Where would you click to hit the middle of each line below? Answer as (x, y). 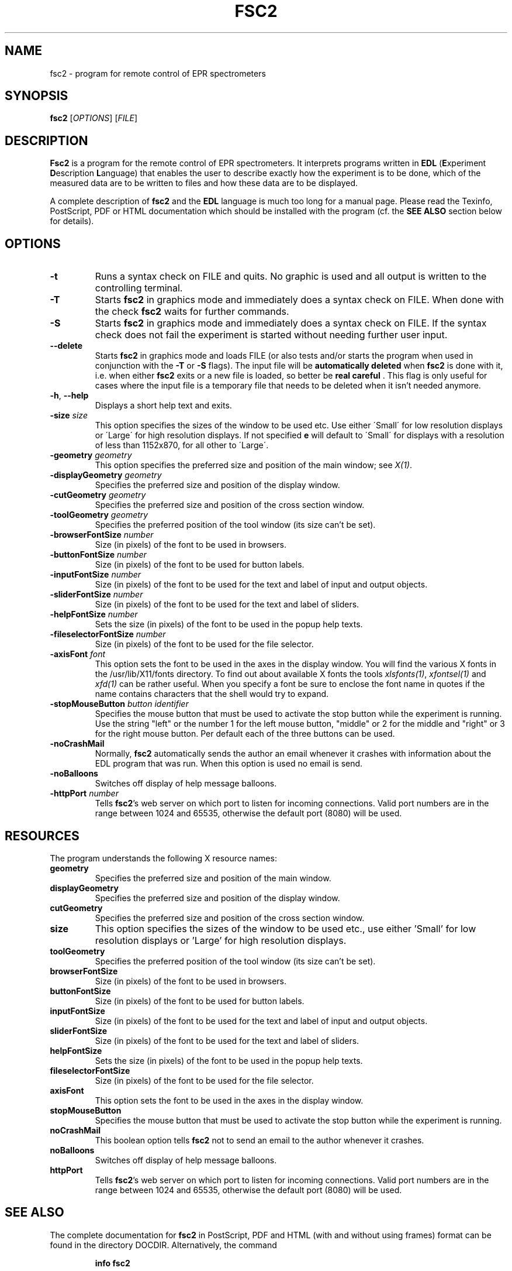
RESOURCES (42, 836)
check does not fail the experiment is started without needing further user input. (271, 335)
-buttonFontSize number (98, 555)
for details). (72, 221)
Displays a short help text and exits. (163, 406)
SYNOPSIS (37, 96)
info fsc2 (113, 1263)
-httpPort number (84, 793)
